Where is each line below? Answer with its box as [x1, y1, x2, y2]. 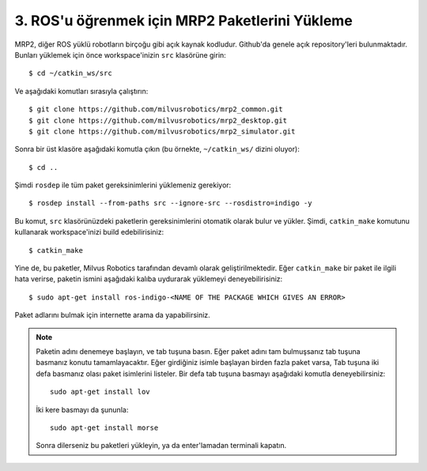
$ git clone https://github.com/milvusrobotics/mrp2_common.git [28, 105, 284, 114]
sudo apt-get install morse [50, 423, 159, 432]
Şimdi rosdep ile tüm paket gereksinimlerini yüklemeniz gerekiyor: [14, 180, 232, 190]
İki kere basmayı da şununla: [36, 405, 129, 414]
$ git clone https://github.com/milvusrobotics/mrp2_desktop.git [28, 115, 288, 125]
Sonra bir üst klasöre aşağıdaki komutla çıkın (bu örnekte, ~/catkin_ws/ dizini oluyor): [14, 145, 300, 154]
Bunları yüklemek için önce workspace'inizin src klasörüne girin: [14, 50, 227, 59]
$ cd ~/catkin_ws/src [28, 69, 112, 78]
